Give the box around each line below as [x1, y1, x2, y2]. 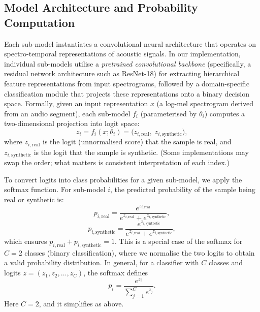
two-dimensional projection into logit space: [4, 118, 140, 129]
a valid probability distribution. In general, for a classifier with [4, 257, 199, 268]
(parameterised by [140, 108, 197, 118]
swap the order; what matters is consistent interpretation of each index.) [4, 157, 230, 168]
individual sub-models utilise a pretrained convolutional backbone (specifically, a [4, 58, 251, 69]
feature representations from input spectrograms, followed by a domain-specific [4, 78, 249, 88]
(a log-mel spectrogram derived [156, 98, 253, 109]
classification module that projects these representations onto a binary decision [4, 88, 249, 99]
